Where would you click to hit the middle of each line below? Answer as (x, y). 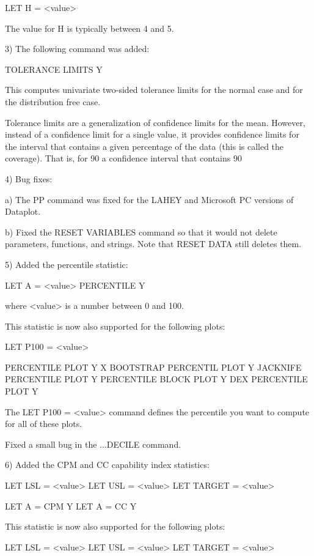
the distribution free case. (53, 101)
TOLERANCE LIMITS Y (54, 69)
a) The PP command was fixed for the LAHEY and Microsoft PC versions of (149, 199)
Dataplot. (23, 211)
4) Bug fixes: (29, 178)
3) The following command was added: (77, 49)
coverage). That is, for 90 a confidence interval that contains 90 (123, 158)
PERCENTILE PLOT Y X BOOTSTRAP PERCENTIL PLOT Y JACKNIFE (153, 367)
